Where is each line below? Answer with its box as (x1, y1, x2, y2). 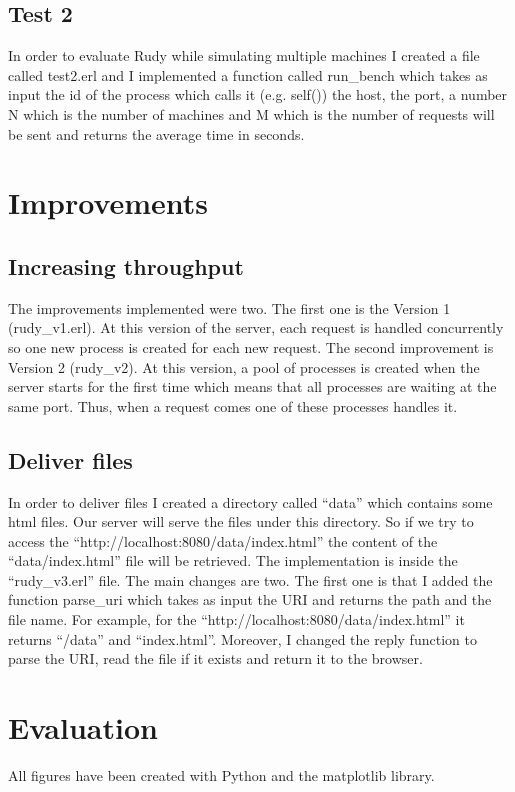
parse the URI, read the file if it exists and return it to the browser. (8, 648, 423, 669)
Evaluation (8, 707, 158, 748)
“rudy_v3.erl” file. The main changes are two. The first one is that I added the (8, 569, 493, 590)
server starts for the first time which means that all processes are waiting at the (8, 376, 497, 397)
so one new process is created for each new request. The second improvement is (8, 336, 494, 357)
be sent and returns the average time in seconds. (8, 123, 305, 144)
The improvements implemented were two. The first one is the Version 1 (8, 297, 451, 318)
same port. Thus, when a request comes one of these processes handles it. (8, 395, 458, 416)
